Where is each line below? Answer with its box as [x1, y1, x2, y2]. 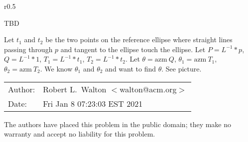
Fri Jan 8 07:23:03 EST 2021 [43, 97, 143, 109]
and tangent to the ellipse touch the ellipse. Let [60, 44, 206, 54]
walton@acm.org [120, 83, 177, 95]
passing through [4, 44, 53, 54]
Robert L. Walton [43, 83, 107, 95]
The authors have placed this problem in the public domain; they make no [4, 119, 232, 129]
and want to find [105, 63, 156, 73]
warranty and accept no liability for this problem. [4, 129, 155, 139]
